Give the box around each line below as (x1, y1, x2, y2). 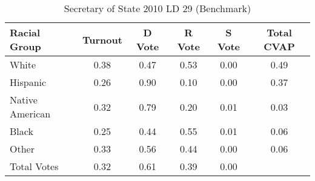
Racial (10, 25, 41, 39)
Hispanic (10, 75, 47, 89)
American (10, 107, 51, 120)
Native (10, 93, 38, 107)
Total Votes (10, 159, 59, 173)
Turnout (82, 32, 122, 47)
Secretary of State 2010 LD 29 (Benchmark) (64, 1, 251, 15)
